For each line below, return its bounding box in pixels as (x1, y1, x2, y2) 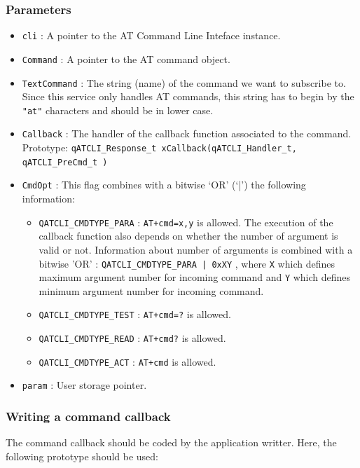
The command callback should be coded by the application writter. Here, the (6, 435, 337, 450)
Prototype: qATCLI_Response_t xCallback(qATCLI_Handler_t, (22, 140, 297, 155)
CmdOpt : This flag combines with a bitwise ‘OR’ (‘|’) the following (22, 177, 306, 192)
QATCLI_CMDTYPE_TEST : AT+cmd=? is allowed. (39, 307, 231, 322)
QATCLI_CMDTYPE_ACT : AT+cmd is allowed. (39, 354, 216, 369)
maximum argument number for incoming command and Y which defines (39, 270, 351, 284)
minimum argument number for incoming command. (39, 283, 264, 298)
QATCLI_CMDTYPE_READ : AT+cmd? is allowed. (39, 331, 226, 345)
